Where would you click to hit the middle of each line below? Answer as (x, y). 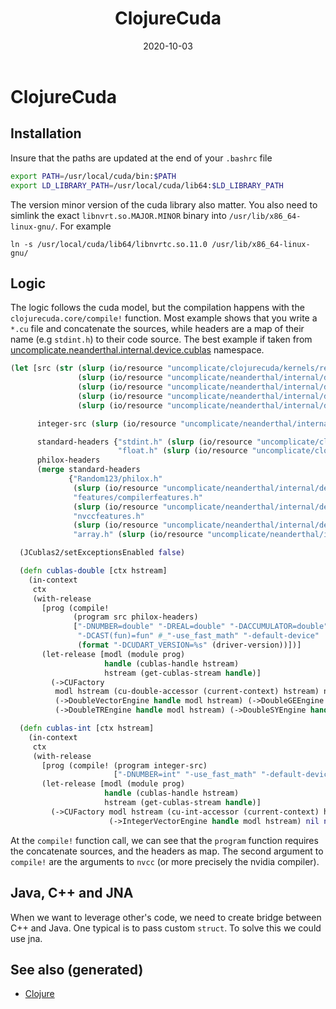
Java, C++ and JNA (72, 893)
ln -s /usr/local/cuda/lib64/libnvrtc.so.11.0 (109, 244)
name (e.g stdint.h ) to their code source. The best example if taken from (161, 339)
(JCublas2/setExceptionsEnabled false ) (102, 553)
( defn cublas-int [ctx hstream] (87, 728)
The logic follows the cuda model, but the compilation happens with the (157, 308)
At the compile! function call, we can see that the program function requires (164, 840)
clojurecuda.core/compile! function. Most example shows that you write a (164, 318)
